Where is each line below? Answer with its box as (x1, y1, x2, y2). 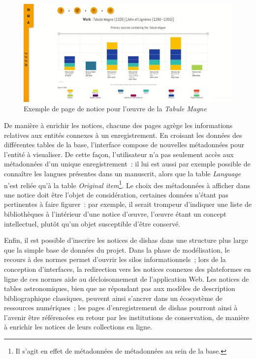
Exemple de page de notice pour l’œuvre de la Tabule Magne (24, 103, 207, 114)
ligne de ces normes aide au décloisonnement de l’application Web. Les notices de (4, 273, 249, 284)
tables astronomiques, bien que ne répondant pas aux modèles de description (4, 283, 235, 294)
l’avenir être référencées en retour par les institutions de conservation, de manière (4, 312, 250, 322)
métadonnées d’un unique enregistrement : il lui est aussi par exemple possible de (4, 159, 251, 169)
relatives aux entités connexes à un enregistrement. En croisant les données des (4, 130, 242, 140)
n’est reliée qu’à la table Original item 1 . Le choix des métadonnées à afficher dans (4, 178, 250, 190)
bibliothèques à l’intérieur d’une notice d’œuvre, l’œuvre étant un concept (4, 208, 226, 219)
